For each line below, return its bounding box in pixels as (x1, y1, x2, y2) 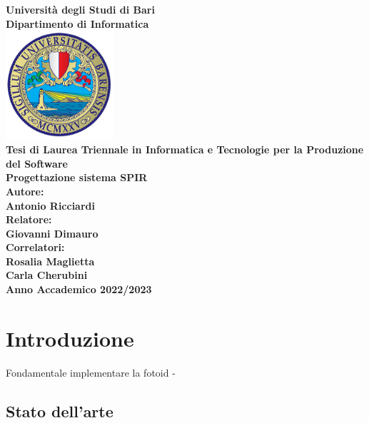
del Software (6, 156, 68, 170)
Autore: (6, 183, 44, 198)
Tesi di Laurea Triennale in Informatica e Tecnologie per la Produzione (6, 142, 364, 157)
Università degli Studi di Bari (6, 2, 155, 16)
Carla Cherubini (6, 267, 88, 282)
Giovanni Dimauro (6, 225, 98, 240)
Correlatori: (6, 240, 65, 255)
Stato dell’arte (6, 399, 113, 422)
